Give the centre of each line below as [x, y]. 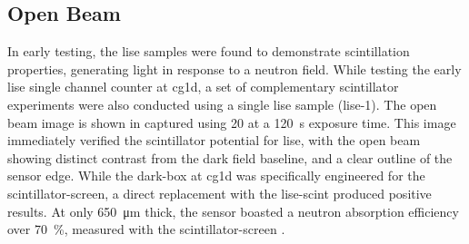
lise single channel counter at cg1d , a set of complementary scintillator [203, 87]
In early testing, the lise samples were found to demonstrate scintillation [209, 51]
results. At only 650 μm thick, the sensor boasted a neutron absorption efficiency [233, 211]
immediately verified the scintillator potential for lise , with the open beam [214, 140]
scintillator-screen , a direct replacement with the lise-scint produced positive [220, 193]
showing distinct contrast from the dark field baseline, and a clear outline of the [230, 157]
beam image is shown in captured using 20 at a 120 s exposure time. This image [232, 122]
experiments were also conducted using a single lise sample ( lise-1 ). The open [222, 104]
